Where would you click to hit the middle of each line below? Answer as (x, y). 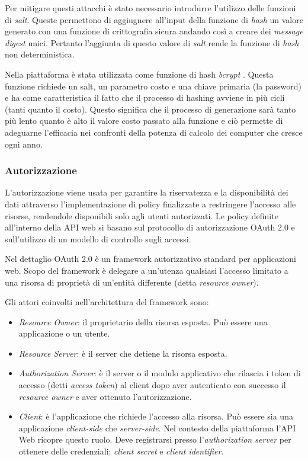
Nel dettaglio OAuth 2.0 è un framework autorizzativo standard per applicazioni (150, 259)
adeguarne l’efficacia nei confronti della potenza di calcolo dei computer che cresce (154, 132)
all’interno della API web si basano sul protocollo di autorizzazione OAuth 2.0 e (150, 227)
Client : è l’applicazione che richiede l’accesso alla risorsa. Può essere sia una (156, 416)
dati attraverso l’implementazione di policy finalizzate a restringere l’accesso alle (150, 204)
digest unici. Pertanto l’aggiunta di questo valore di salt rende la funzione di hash (152, 42)
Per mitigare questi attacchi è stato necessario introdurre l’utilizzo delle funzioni (150, 8)
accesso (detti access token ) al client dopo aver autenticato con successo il (152, 385)
